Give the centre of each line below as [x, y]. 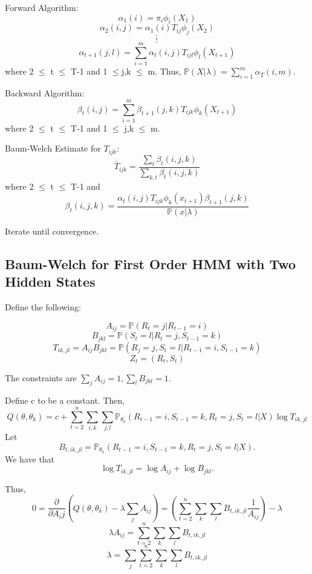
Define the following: [43, 307]
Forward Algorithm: [42, 7]
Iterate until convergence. [52, 231]
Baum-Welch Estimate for [53, 148]
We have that [30, 459]
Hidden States [50, 282]
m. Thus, [164, 71]
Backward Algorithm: [45, 93]
